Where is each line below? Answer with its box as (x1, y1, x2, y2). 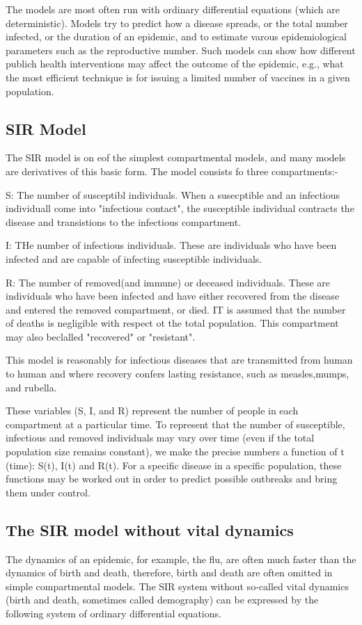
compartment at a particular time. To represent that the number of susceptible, (6, 416, 345, 431)
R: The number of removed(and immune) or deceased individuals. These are (6, 275, 331, 289)
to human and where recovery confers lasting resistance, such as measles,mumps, (6, 366, 349, 381)
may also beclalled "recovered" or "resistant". (6, 329, 196, 343)
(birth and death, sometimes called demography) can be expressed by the (6, 592, 319, 607)
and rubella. (6, 380, 57, 394)
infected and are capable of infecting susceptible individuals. (6, 251, 262, 266)
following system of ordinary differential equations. (6, 606, 221, 620)
